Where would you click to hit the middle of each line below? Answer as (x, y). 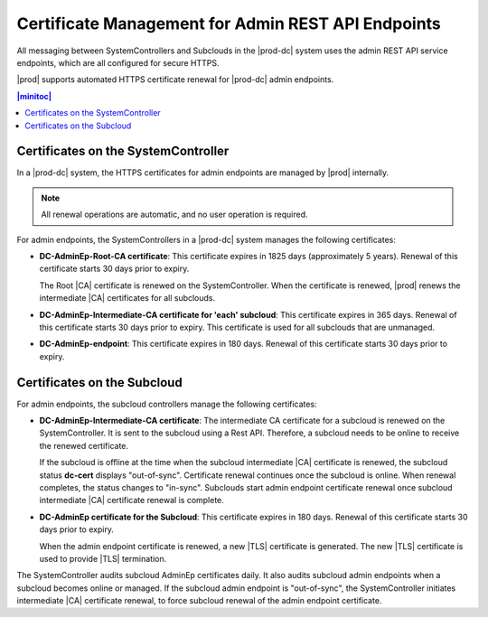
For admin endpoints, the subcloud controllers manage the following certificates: (167, 404)
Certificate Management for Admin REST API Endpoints (229, 23)
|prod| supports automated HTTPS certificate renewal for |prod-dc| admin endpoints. (175, 79)
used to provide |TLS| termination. (103, 558)
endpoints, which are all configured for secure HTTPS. (118, 62)
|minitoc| (34, 96)
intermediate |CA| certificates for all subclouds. (127, 298)
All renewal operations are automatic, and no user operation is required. (174, 215)
